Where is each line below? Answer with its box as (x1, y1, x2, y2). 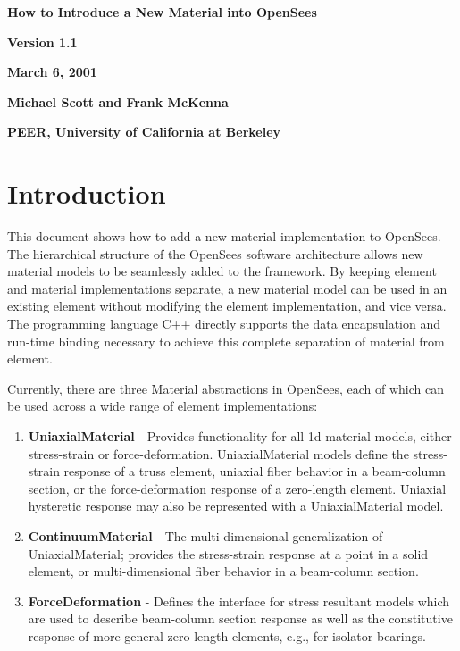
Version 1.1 (7, 32, 78, 51)
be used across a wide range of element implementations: (7, 396, 318, 415)
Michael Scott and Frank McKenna (7, 92, 229, 111)
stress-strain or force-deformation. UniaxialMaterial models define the (28, 444, 409, 463)
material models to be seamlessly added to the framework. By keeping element (7, 262, 437, 280)
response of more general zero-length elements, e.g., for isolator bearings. (28, 626, 426, 645)
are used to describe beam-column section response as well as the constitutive (28, 609, 453, 628)
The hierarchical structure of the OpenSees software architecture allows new (7, 244, 423, 263)
